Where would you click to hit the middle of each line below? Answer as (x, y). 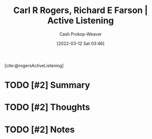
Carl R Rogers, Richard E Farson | (81, 10)
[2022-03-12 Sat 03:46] (81, 43)
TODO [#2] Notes (40, 130)
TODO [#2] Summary (47, 85)
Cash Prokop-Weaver (81, 34)
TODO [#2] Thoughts (47, 107)
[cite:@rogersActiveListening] (34, 65)
